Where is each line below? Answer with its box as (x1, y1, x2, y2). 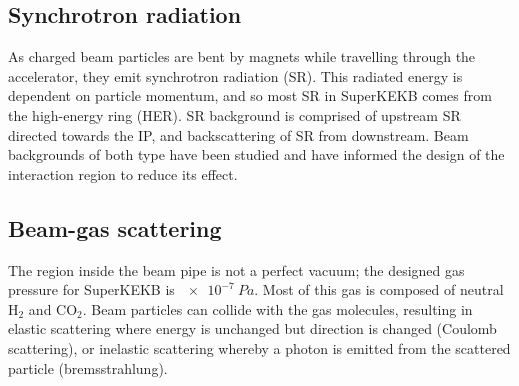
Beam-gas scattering (8, 212, 222, 243)
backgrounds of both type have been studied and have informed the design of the (8, 144, 505, 165)
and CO (28, 298, 78, 319)
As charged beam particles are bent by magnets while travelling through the (8, 46, 476, 67)
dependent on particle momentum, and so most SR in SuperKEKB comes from (8, 85, 492, 106)
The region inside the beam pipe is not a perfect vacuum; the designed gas (8, 259, 465, 280)
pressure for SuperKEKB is (8, 279, 175, 300)
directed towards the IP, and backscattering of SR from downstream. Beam (8, 124, 469, 145)
